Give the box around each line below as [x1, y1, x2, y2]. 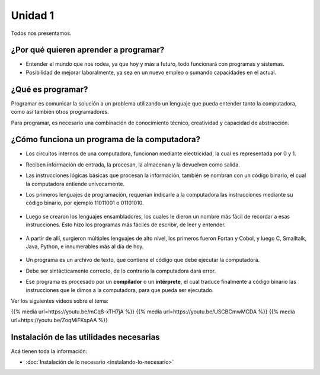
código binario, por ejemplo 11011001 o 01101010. [25, 199, 145, 207]
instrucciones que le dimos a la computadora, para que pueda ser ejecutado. [25, 286, 214, 293]
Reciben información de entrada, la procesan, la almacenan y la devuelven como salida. [25, 161, 240, 168]
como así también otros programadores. [11, 108, 109, 116]
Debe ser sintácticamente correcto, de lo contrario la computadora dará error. [25, 267, 216, 274]
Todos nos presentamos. [11, 30, 72, 37]
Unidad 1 [11, 9, 55, 22]
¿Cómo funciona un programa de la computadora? [11, 134, 201, 145]
